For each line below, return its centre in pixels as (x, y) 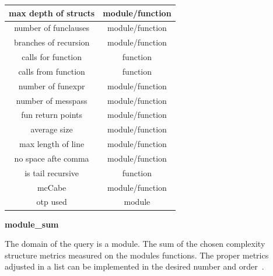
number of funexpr (52, 85)
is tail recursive (52, 172)
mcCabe (52, 187)
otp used (52, 202)
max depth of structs (52, 13)
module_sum (32, 224)
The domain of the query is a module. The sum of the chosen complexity (135, 244)
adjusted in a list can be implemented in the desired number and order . (134, 266)
